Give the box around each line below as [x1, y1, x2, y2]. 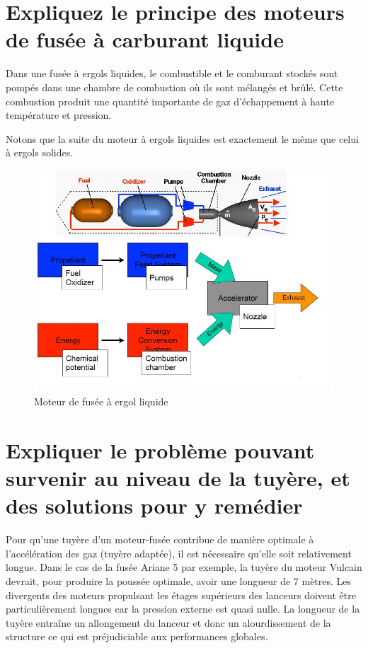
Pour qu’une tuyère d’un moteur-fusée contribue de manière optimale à [6, 532, 314, 547]
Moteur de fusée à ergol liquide [34, 394, 168, 409]
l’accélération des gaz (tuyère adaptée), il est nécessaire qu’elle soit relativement [6, 545, 352, 560]
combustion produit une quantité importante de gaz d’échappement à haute [6, 93, 335, 108]
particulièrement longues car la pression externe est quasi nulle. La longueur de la [6, 601, 360, 616]
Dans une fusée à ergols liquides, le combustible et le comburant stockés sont [6, 66, 338, 81]
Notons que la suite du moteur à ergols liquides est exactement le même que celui [6, 131, 359, 146]
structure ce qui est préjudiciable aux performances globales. [6, 629, 268, 644]
